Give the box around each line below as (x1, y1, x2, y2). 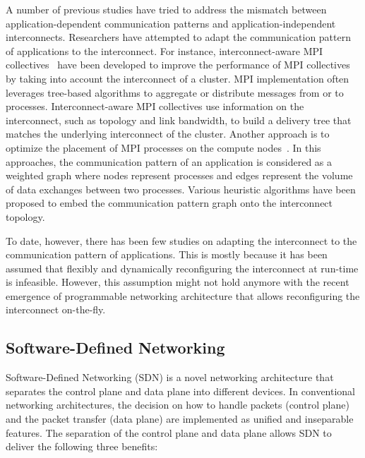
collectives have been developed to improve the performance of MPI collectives (6, 57, 350, 72)
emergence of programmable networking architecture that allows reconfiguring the (6, 288, 360, 303)
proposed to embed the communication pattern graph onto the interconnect (6, 195, 333, 210)
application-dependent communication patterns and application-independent (6, 16, 336, 30)
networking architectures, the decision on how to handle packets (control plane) (6, 397, 349, 412)
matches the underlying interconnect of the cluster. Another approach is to (6, 126, 330, 141)
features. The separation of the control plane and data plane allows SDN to (6, 425, 332, 440)
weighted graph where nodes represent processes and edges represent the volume (6, 168, 353, 183)
